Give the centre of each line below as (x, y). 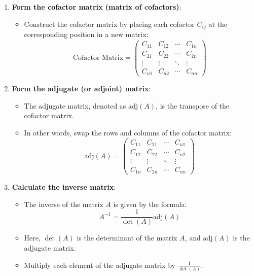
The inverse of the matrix (64, 204)
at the (218, 24)
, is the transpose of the (193, 105)
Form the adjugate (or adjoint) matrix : (81, 89)
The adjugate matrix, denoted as (75, 105)
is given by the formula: (150, 204)
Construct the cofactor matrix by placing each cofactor (109, 24)
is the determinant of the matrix (127, 238)
